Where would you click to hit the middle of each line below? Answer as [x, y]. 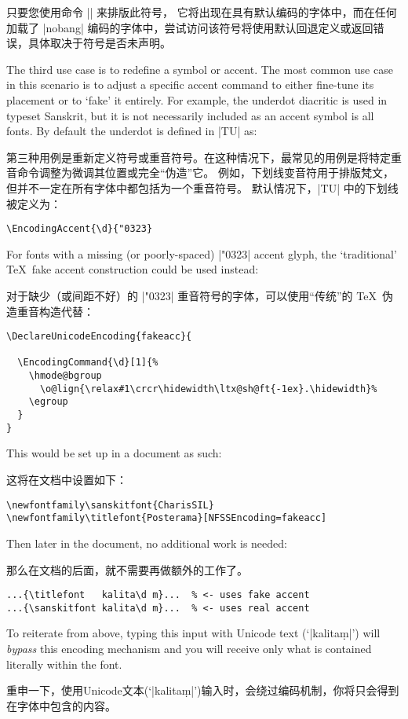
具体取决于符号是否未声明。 [99, 43]
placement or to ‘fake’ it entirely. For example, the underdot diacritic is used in [197, 99]
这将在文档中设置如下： [67, 479]
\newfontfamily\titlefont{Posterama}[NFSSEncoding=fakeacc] [167, 518]
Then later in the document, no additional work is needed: [147, 543]
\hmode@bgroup [65, 376]
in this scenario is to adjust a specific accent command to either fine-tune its [190, 84]
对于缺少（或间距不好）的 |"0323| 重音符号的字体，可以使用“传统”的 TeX [191, 295]
